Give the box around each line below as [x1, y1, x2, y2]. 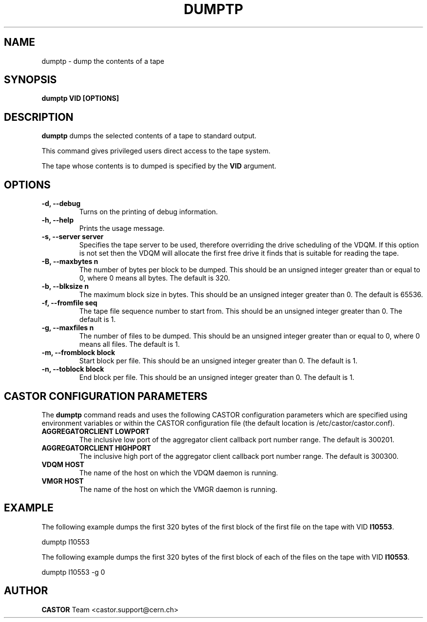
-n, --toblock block [41, 365, 104, 374]
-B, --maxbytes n [41, 257, 98, 266]
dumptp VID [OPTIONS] [41, 94, 119, 103]
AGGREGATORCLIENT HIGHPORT [41, 443, 151, 452]
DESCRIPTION [4, 111, 74, 123]
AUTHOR [4, 584, 48, 597]
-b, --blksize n [41, 282, 89, 291]
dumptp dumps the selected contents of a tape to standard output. [41, 132, 257, 140]
